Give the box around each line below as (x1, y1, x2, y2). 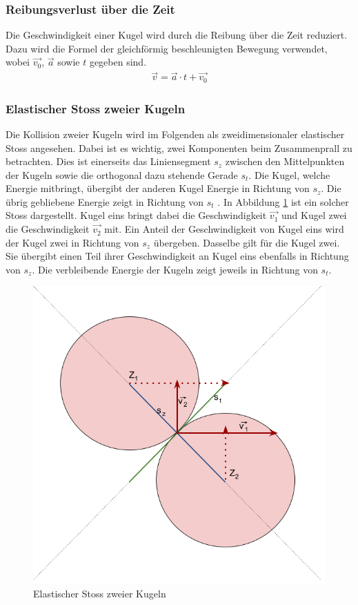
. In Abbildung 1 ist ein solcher (217, 194, 349, 209)
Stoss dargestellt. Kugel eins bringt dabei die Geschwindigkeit (6, 208, 267, 222)
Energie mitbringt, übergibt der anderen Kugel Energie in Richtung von (6, 181, 310, 195)
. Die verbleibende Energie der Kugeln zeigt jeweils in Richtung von (32, 262, 318, 276)
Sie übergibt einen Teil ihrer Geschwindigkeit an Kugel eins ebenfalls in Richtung (6, 249, 349, 263)
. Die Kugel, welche (248, 167, 330, 182)
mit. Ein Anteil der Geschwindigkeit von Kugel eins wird (104, 222, 344, 236)
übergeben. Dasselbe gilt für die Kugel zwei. (153, 235, 340, 249)
